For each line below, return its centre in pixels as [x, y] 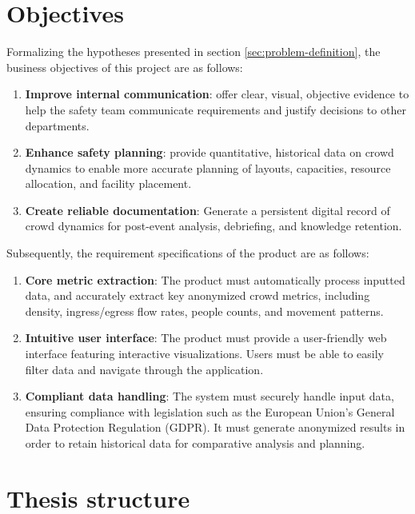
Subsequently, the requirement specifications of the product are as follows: [188, 253]
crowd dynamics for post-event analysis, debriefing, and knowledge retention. [213, 226]
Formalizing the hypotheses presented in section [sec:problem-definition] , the [194, 52]
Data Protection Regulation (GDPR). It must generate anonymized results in [215, 427]
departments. [57, 125]
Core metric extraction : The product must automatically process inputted [215, 279]
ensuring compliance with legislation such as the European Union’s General [210, 411]
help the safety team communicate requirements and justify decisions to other [215, 109]
